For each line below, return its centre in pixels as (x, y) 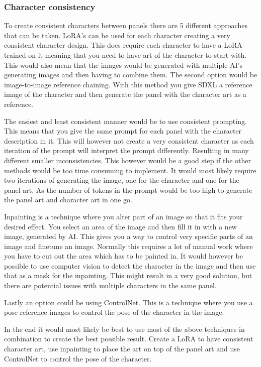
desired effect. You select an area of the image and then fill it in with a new (120, 226)
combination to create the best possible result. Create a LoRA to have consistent (129, 339)
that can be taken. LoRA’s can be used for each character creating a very (117, 35)
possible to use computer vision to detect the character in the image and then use (130, 265)
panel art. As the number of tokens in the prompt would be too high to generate (128, 190)
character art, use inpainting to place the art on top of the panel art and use (122, 349)
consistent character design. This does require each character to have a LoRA (123, 45)
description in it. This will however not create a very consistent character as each (129, 140)
